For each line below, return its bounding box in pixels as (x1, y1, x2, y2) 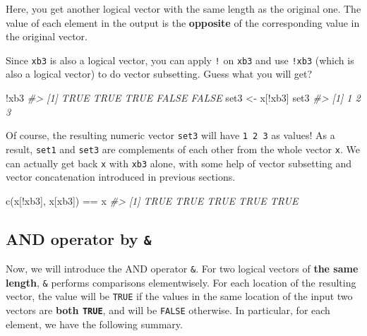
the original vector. (6, 29, 88, 44)
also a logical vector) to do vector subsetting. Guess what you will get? (6, 66, 313, 81)
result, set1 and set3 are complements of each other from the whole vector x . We (6, 141, 360, 156)
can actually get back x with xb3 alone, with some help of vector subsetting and (6, 155, 352, 170)
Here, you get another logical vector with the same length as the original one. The (6, 1, 361, 16)
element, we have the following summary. (6, 316, 183, 331)
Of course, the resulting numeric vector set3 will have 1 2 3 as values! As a (6, 128, 335, 143)
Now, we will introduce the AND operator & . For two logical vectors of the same (6, 261, 359, 276)
